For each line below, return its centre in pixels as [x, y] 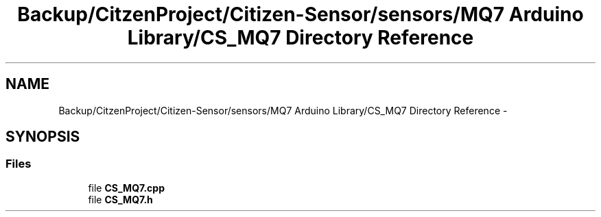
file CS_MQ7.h [120, 199]
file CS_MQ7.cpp [126, 188]
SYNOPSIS [43, 137]
